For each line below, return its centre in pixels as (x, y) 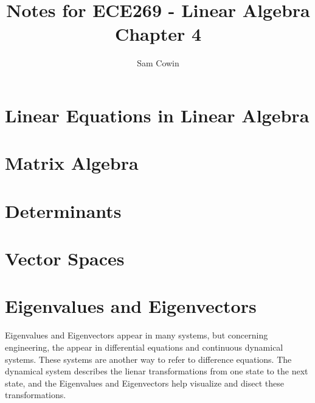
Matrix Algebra (72, 163)
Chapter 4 (158, 34)
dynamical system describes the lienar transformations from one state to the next (157, 371)
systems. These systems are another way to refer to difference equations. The (148, 359)
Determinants (63, 210)
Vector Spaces (65, 258)
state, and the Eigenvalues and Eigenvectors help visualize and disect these (144, 383)
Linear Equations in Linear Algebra (157, 115)
